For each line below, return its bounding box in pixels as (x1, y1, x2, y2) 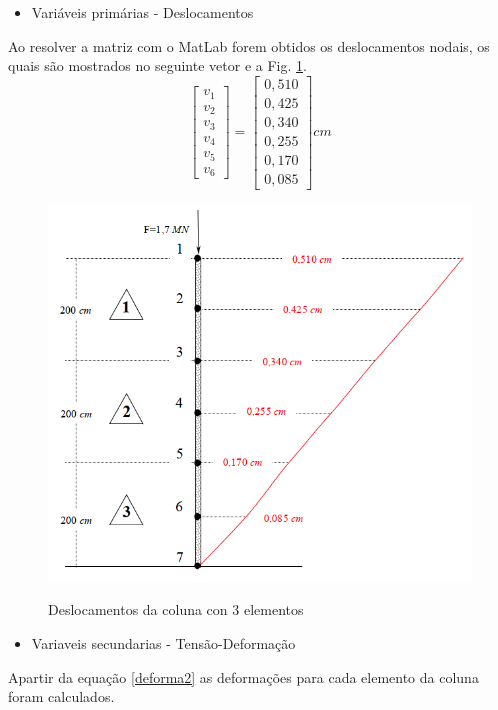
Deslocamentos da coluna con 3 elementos (48, 599, 304, 620)
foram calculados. (8, 686, 115, 707)
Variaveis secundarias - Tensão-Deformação (31, 632, 296, 653)
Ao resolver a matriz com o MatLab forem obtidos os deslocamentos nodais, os (8, 35, 490, 56)
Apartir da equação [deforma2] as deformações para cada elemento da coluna (8, 666, 479, 687)
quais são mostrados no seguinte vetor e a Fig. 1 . (8, 55, 307, 76)
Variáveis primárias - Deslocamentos (31, 2, 254, 22)
